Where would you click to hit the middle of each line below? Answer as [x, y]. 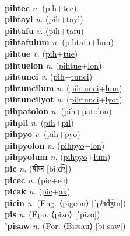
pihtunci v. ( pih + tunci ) [49, 76]
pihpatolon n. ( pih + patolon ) [58, 110]
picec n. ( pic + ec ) [36, 179]
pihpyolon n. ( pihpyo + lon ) [55, 145]
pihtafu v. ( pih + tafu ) [44, 30]
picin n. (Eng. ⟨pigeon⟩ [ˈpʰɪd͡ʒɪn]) [66, 202]
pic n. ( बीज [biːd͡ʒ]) [38, 168]
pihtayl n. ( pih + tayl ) [44, 19]
